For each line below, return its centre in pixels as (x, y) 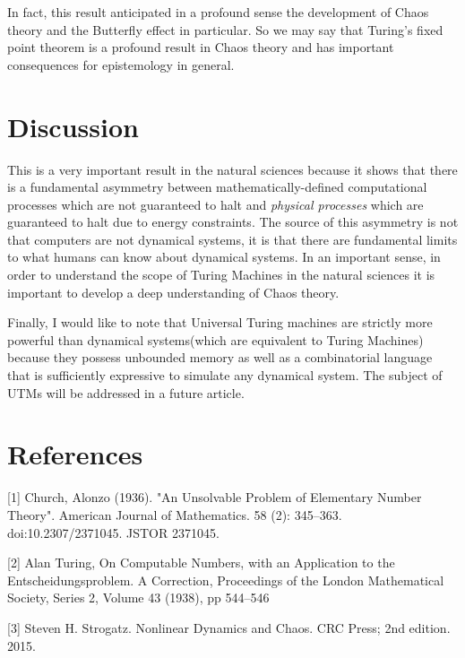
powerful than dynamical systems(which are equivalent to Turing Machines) (215, 339)
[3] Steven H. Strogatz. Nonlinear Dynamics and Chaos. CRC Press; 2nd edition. (229, 627)
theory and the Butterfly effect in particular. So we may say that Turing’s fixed (225, 29)
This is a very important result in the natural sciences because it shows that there (232, 169)
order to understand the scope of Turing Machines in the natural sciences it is (221, 275)
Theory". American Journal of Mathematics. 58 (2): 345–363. (175, 514)
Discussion (73, 126)
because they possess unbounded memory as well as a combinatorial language (220, 357)
